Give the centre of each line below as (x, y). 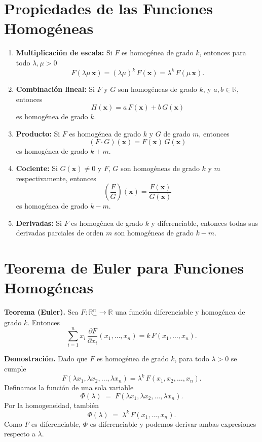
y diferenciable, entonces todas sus (204, 223)
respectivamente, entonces (56, 178)
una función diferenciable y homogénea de (180, 312)
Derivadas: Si (39, 223)
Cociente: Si (37, 168)
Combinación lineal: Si (55, 89)
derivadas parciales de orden (60, 233)
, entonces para (223, 53)
